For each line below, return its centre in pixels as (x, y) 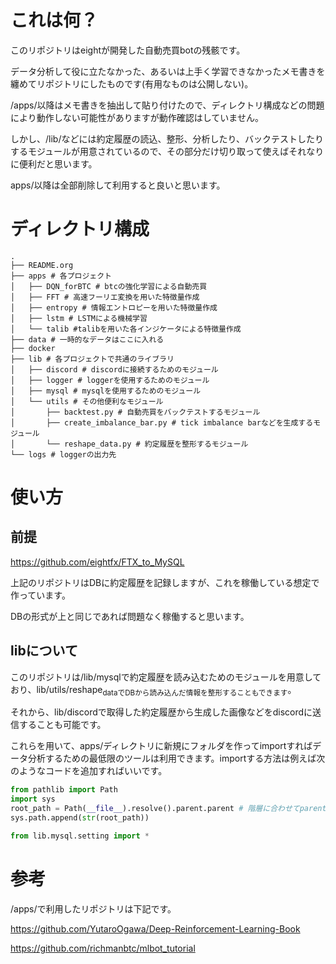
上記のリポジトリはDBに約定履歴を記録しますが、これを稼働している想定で (165, 582)
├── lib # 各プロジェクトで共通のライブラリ (92, 359)
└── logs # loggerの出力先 (63, 454)
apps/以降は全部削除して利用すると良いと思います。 (118, 185)
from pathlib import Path (64, 790)
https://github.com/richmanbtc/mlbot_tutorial (103, 948)
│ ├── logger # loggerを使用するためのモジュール (110, 380)
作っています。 (40, 595)
